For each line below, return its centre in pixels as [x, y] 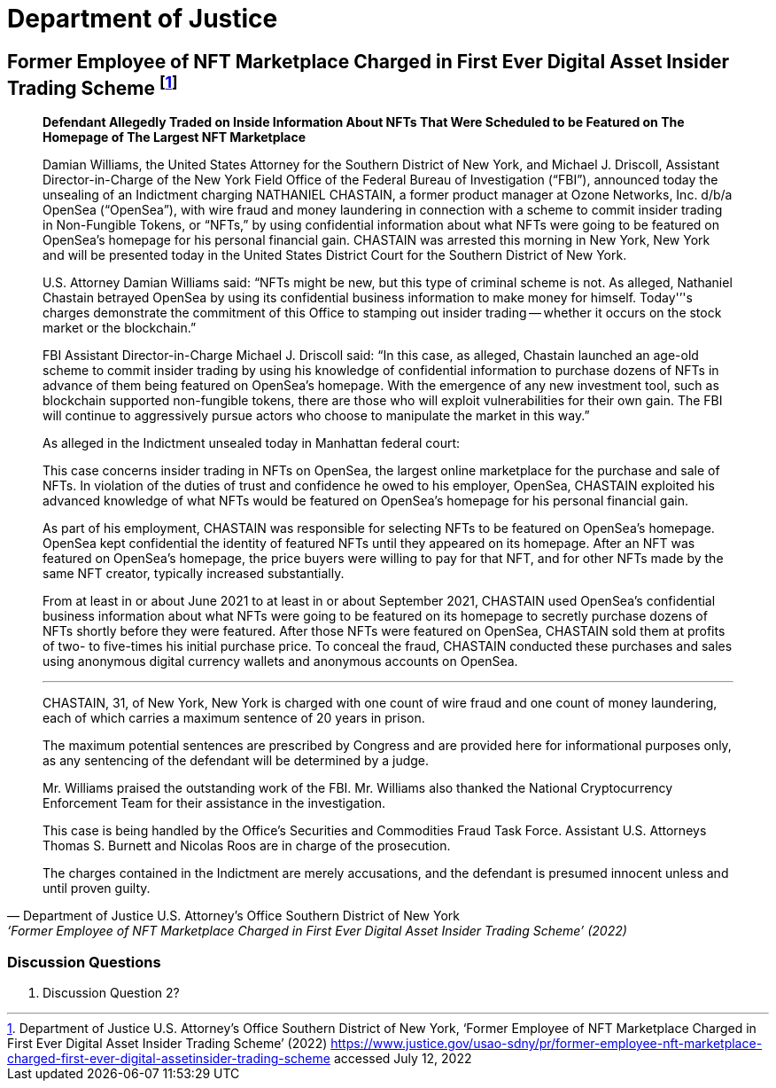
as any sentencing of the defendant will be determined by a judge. [236, 761]
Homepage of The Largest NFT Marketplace [175, 137]
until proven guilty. [97, 888]
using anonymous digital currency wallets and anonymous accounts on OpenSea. [280, 661]
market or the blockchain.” [120, 328]
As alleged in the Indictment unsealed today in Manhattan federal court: [252, 443]
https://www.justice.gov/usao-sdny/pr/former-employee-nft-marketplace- [547, 1043]
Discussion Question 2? [111, 992]
